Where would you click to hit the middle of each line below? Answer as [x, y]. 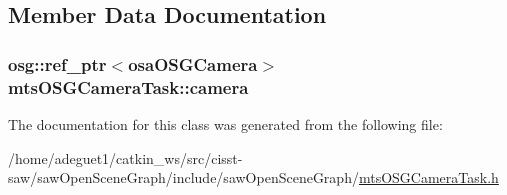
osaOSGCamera [193, 63]
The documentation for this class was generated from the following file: [225, 123]
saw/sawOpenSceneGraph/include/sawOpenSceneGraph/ [183, 177]
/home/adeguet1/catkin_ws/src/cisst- [125, 157]
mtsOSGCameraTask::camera [128, 86]
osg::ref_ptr [57, 63]
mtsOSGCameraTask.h [428, 177]
